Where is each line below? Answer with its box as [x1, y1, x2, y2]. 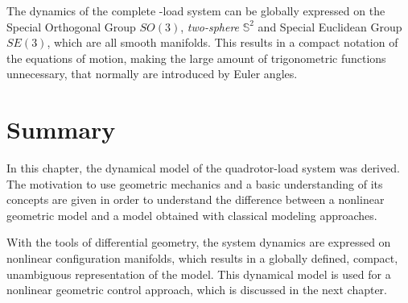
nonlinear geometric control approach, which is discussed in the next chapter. [6, 281, 388, 298]
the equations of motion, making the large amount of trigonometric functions [6, 49, 386, 66]
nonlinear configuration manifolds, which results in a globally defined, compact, [6, 250, 398, 267]
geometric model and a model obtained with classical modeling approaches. [6, 206, 377, 223]
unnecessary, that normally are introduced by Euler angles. [6, 65, 298, 82]
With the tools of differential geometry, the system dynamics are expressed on [6, 234, 391, 251]
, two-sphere [180, 18, 240, 35]
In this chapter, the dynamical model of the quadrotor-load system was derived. [6, 160, 400, 176]
